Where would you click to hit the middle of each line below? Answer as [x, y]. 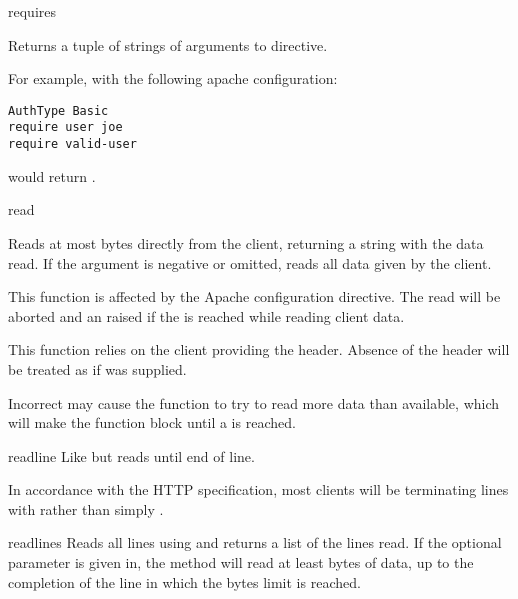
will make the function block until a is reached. [152, 422]
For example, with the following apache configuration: [173, 78]
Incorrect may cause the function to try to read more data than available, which [254, 402]
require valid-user [72, 144]
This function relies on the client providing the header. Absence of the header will [259, 349]
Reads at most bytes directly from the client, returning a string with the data [246, 242]
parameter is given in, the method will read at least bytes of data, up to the [241, 562]
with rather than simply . [86, 508]
